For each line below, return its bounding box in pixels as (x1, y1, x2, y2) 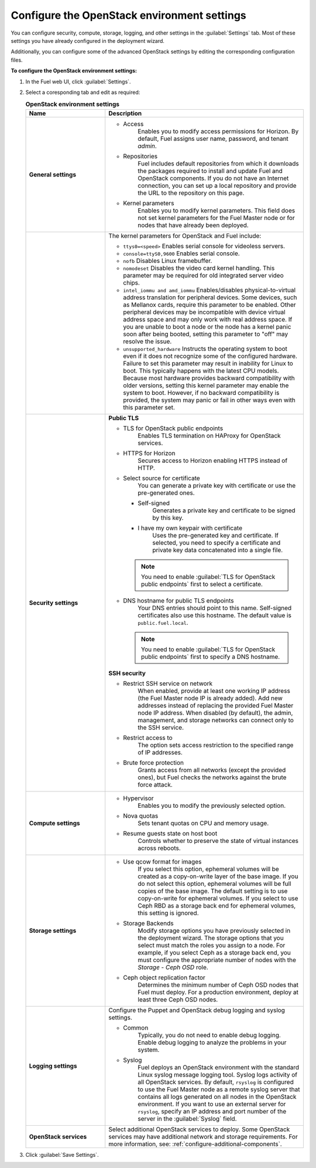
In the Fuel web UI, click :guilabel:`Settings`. (25, 78, 131, 85)
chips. (123, 279, 140, 287)
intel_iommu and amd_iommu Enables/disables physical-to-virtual (123, 286, 296, 294)
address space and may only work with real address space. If (123, 315, 293, 323)
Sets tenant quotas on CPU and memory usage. (138, 819, 269, 827)
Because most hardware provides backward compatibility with (123, 374, 295, 382)
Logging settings (29, 1062, 77, 1070)
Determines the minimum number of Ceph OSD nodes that (138, 980, 298, 988)
